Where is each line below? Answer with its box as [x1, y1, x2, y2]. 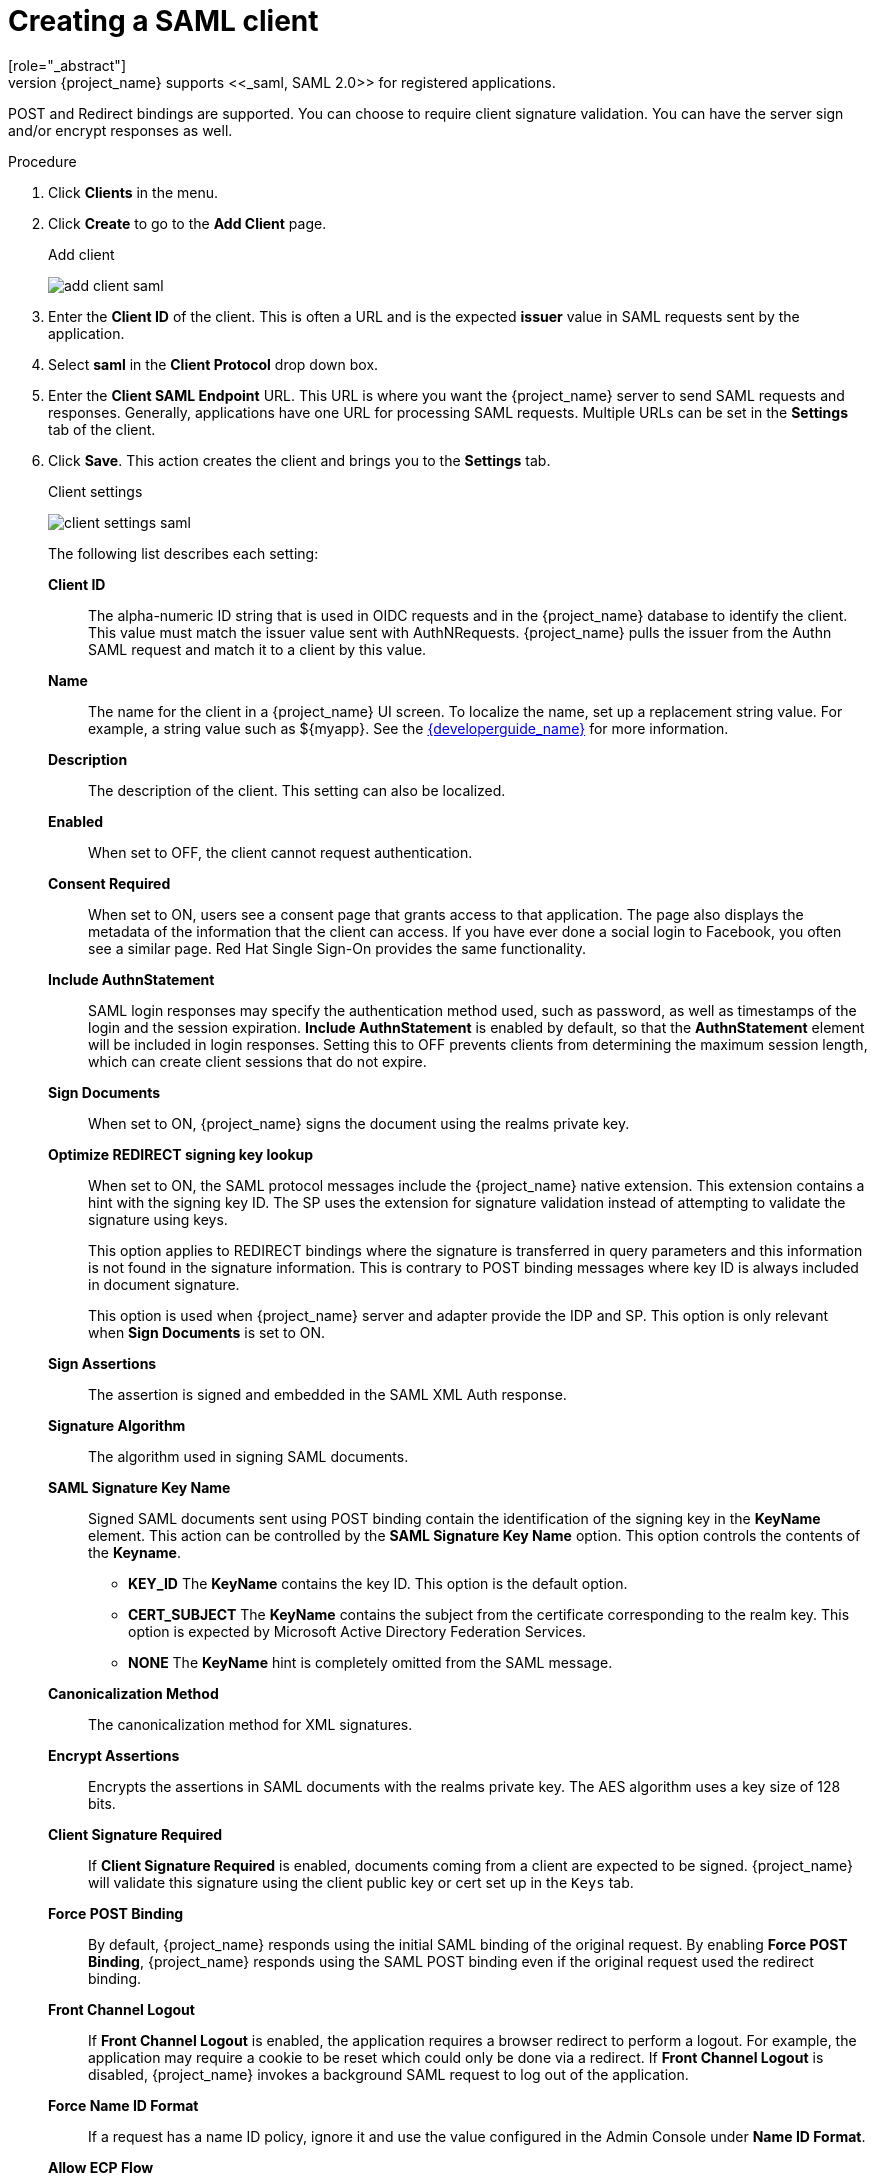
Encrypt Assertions [48, 1746, 180, 1764]
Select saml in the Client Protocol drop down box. [48, 355, 379, 373]
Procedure [8, 152, 77, 170]
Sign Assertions [48, 1354, 157, 1372]
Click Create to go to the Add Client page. [48, 214, 327, 232]
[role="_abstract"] [8, 56, 127, 74]
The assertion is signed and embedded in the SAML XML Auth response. [88, 1385, 567, 1403]
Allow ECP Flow [48, 2158, 154, 2176]
